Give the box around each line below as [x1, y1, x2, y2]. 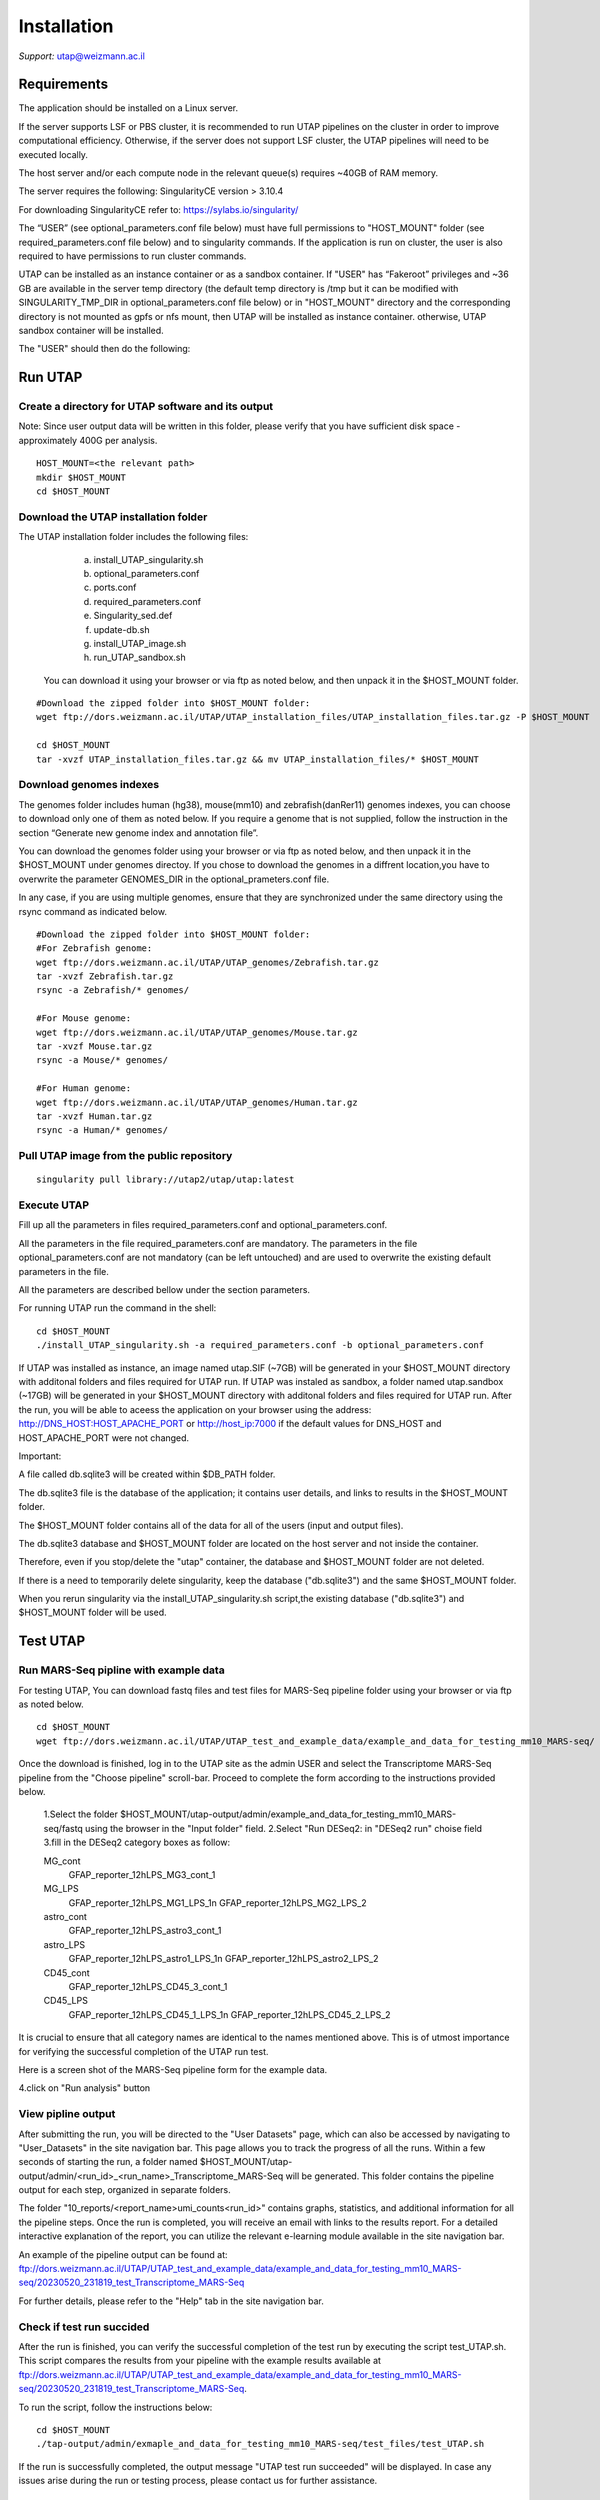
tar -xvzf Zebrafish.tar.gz [36, 971, 174, 982]
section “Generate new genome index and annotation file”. [18, 826, 259, 839]
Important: [18, 1450, 62, 1462]
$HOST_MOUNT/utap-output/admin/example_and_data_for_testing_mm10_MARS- [120, 1808, 457, 1820]
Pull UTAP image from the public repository [18, 1149, 233, 1163]
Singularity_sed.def [93, 610, 173, 622]
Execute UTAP [18, 1198, 90, 1212]
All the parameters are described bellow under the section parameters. [18, 1284, 310, 1296]
